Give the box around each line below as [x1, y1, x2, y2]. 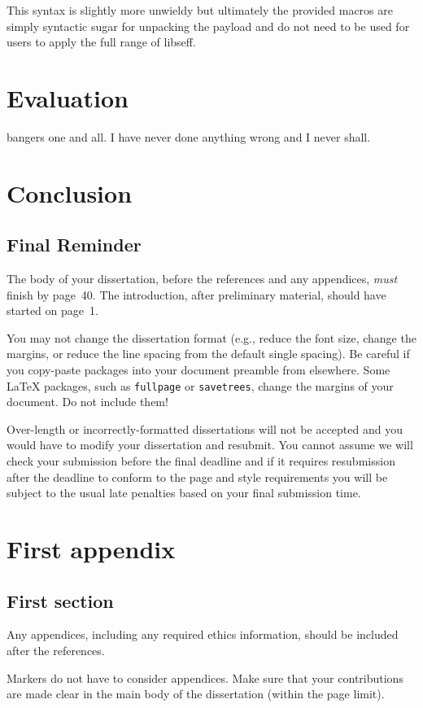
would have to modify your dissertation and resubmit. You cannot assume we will [7, 436, 413, 453]
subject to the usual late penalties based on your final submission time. [7, 484, 361, 501]
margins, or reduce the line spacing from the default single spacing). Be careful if [7, 345, 410, 362]
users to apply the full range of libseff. [7, 33, 196, 50]
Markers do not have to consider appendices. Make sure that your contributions [7, 669, 403, 686]
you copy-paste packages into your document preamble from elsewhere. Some [7, 361, 390, 378]
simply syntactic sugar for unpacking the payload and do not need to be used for [7, 17, 410, 34]
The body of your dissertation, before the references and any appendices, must [7, 270, 398, 287]
